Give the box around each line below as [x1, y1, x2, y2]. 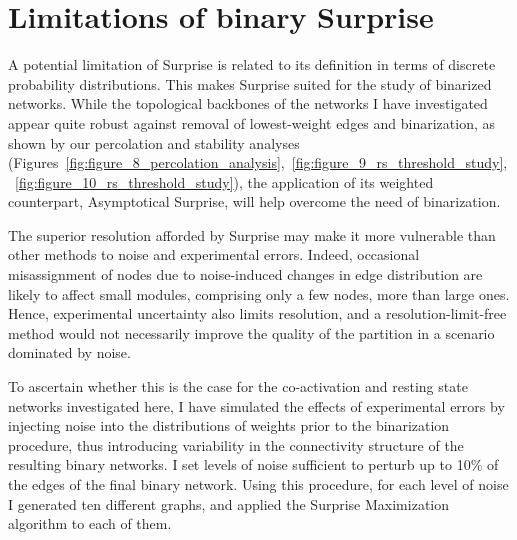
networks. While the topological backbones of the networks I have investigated [8, 93, 488, 114]
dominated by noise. [8, 342, 131, 363]
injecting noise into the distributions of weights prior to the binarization [8, 415, 450, 436]
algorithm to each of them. [8, 513, 172, 534]
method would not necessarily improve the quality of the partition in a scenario [8, 322, 495, 343]
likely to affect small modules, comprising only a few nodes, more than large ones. [8, 283, 510, 304]
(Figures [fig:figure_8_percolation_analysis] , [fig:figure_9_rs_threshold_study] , [8, 152, 508, 173]
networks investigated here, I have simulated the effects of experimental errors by [8, 395, 505, 416]
